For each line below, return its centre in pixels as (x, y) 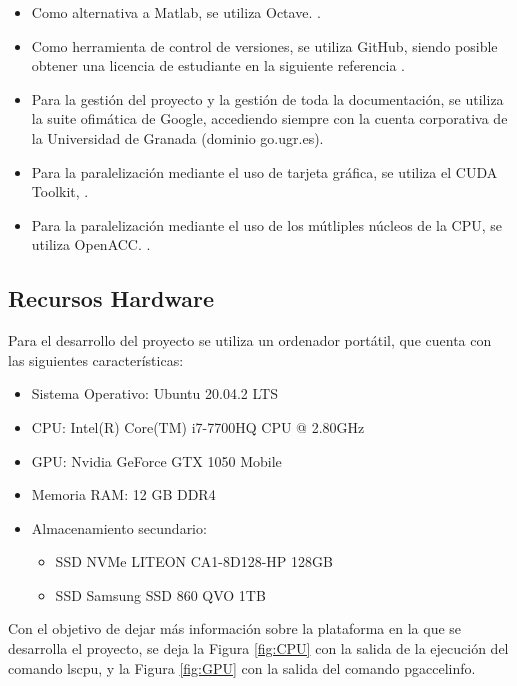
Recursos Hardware (111, 298)
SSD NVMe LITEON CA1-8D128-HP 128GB (194, 561)
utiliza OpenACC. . (91, 244)
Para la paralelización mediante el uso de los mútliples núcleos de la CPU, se (266, 224)
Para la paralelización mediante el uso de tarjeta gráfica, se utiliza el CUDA (264, 171)
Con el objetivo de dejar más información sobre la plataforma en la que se (235, 628)
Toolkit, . (60, 191)
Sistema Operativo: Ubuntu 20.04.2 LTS (154, 393)
